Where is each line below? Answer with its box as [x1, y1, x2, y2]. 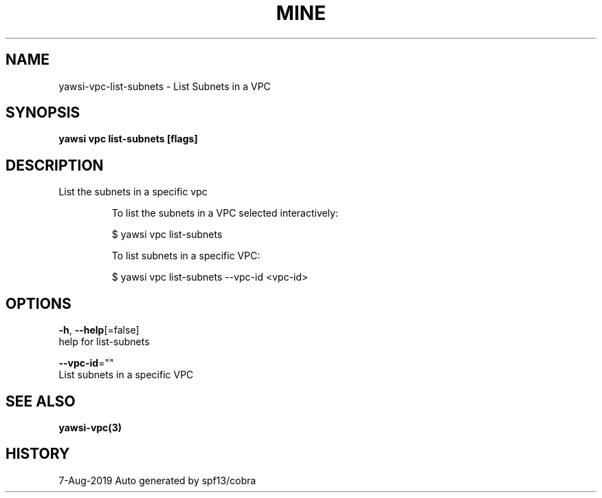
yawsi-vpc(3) [58, 421, 122, 433]
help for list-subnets [58, 336, 150, 348]
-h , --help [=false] [58, 324, 140, 336]
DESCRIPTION [5, 156, 104, 174]
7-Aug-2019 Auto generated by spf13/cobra [58, 474, 256, 486]
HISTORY [5, 445, 70, 463]
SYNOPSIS [5, 104, 80, 122]
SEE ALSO [5, 392, 76, 410]
